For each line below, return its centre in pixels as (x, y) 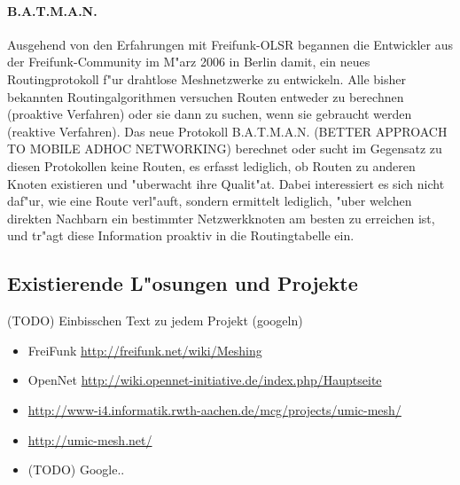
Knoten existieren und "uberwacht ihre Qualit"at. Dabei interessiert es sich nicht (226, 183)
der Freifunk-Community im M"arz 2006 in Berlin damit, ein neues (189, 62)
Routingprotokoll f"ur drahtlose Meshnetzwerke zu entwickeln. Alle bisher (207, 78)
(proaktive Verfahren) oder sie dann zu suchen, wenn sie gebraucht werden (210, 114)
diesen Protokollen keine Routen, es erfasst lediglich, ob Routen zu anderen (211, 165)
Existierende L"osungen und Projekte (183, 283)
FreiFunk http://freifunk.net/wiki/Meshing (145, 350)
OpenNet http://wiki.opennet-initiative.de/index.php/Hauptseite (205, 380)
